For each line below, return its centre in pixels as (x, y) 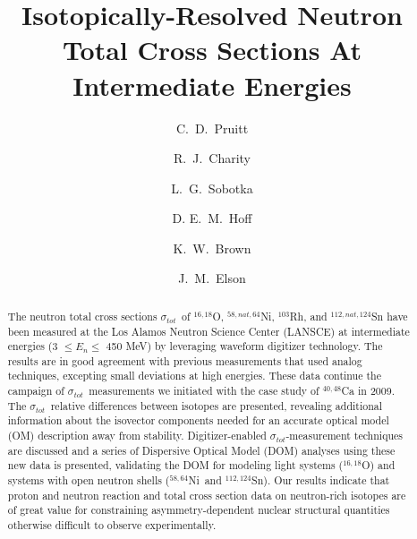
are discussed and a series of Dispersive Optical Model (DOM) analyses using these (201, 450)
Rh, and (308, 316)
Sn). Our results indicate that (321, 480)
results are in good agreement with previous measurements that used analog (185, 360)
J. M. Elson (212, 278)
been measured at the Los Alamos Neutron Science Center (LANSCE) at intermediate (208, 331)
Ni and (205, 480)
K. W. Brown (212, 248)
